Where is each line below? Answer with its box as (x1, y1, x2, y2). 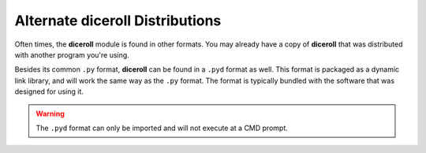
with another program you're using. (14, 50, 129, 59)
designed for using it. (14, 87, 84, 96)
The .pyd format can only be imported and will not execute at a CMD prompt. (35, 123, 288, 132)
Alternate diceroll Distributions (14, 12, 222, 29)
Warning (35, 109, 65, 118)
